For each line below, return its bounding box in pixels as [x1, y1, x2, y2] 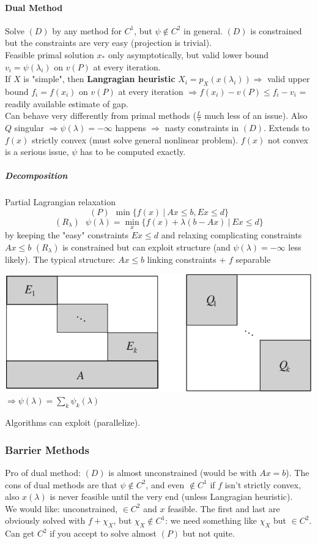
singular [14, 121, 45, 134]
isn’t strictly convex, [224, 478, 301, 491]
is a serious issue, [5, 145, 69, 158]
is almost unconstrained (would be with [108, 466, 257, 479]
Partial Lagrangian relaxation [5, 195, 116, 208]
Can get [5, 527, 35, 540]
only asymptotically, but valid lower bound [108, 48, 269, 61]
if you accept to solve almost [50, 527, 157, 540]
